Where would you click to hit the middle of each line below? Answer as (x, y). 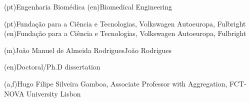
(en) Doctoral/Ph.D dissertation (52, 67)
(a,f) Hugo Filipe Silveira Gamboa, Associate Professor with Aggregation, (116, 83)
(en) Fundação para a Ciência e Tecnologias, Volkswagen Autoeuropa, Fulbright (125, 33)
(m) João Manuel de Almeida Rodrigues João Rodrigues (88, 50)
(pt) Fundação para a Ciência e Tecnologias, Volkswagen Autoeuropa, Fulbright (125, 23)
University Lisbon (54, 93)
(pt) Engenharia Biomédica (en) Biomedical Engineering (88, 6)
